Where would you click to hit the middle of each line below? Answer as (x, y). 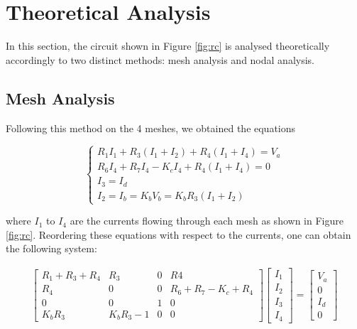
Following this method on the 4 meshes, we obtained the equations (151, 128)
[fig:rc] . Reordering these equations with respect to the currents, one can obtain (178, 234)
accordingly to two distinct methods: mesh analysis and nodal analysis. (160, 59)
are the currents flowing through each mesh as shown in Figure (207, 221)
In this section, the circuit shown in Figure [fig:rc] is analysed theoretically (168, 46)
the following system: (51, 248)
